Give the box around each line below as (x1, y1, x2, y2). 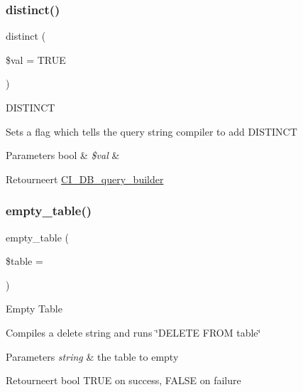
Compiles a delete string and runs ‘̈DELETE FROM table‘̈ (6, 325, 261, 339)
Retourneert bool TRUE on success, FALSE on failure (6, 373, 241, 388)
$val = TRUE (6, 52, 66, 67)
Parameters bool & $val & (6, 148, 120, 163)
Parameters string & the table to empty (6, 349, 179, 364)
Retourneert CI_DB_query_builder (6, 171, 164, 186)
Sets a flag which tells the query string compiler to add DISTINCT (6, 124, 297, 138)
